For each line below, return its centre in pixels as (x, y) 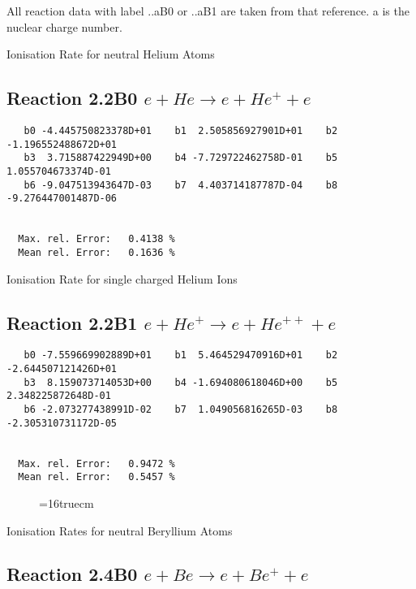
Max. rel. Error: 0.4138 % (96, 239)
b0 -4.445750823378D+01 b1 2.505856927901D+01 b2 (181, 130)
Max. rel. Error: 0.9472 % (96, 463)
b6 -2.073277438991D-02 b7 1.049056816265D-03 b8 (181, 409)
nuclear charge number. (64, 26)
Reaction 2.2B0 (72, 98)
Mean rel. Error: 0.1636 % (96, 252)
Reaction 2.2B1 (72, 322)
